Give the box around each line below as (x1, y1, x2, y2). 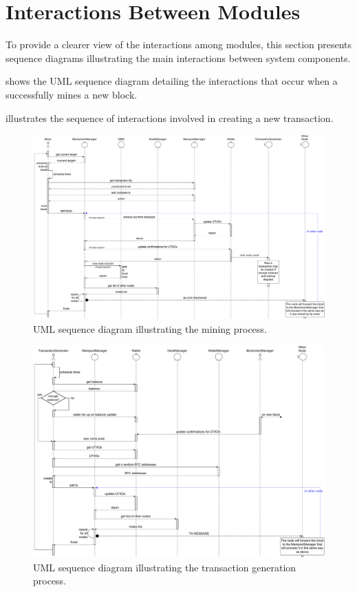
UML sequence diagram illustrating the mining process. (33, 321, 267, 336)
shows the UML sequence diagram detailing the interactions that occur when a (6, 74, 338, 88)
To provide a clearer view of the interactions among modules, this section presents (6, 37, 352, 52)
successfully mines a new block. (6, 87, 138, 101)
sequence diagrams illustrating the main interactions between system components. (6, 50, 351, 65)
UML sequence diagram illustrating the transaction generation (33, 560, 296, 574)
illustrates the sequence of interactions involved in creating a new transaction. (6, 110, 334, 125)
